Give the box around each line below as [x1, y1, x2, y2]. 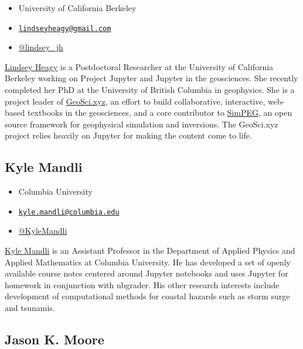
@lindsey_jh [18, 41, 63, 53]
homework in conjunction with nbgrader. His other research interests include [5, 278, 280, 291]
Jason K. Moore [5, 330, 104, 348]
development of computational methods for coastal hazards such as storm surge [5, 290, 290, 302]
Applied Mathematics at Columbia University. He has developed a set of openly [5, 255, 291, 268]
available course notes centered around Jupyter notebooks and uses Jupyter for [5, 267, 288, 279]
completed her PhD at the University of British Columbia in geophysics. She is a [5, 84, 295, 96]
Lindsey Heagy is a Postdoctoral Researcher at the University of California [5, 60, 274, 72]
